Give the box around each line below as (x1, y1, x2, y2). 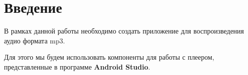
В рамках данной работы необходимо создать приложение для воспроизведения (4, 26, 244, 36)
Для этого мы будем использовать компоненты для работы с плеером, (4, 52, 214, 62)
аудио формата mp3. (4, 35, 65, 45)
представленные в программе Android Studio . (4, 61, 150, 72)
